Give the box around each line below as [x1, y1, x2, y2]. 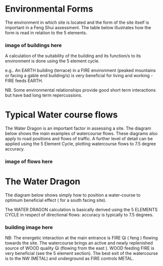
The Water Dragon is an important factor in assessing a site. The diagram [5, 125, 151, 132]
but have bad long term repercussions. [5, 92, 82, 98]
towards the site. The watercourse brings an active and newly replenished [5, 240, 153, 246]
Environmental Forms [5, 3, 93, 15]
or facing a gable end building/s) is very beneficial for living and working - [5, 73, 153, 79]
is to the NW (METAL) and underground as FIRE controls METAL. [5, 256, 134, 262]
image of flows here [5, 158, 53, 165]
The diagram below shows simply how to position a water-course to [5, 192, 141, 198]
